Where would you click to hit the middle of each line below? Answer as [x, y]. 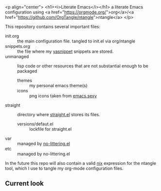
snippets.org [18, 46]
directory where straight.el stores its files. [59, 115]
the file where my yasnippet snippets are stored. [65, 51]
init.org [12, 36]
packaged [27, 71]
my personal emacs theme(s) [58, 86]
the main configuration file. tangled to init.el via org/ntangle [76, 41]
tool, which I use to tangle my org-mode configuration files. [64, 168]
